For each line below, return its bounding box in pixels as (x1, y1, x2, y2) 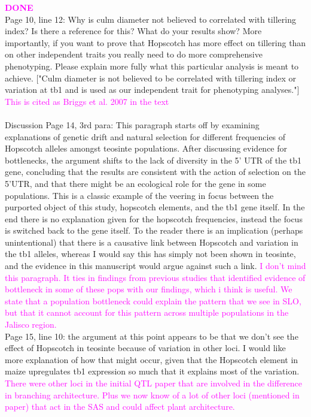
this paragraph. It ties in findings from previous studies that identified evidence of (5, 271, 306, 283)
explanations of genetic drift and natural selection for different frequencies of (5, 130, 286, 143)
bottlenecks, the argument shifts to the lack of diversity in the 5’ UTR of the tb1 (5, 153, 302, 166)
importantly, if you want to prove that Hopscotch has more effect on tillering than (5, 36, 306, 49)
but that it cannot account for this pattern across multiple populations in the (5, 306, 289, 319)
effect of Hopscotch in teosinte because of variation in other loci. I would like (5, 342, 286, 354)
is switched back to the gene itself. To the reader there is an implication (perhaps (5, 224, 303, 237)
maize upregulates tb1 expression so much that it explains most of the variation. (5, 365, 300, 377)
